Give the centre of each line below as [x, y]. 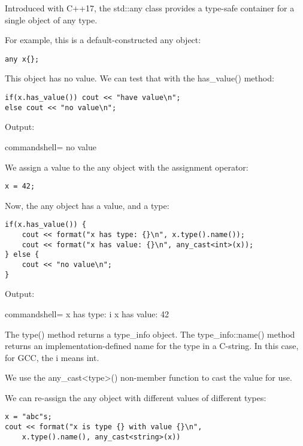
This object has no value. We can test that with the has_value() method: [140, 78]
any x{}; [22, 59]
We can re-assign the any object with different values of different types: [136, 397]
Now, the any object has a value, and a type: [87, 205]
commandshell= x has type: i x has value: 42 [87, 313]
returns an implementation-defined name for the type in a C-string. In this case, [152, 346]
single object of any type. [51, 19]
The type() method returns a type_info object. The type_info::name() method [150, 334]
